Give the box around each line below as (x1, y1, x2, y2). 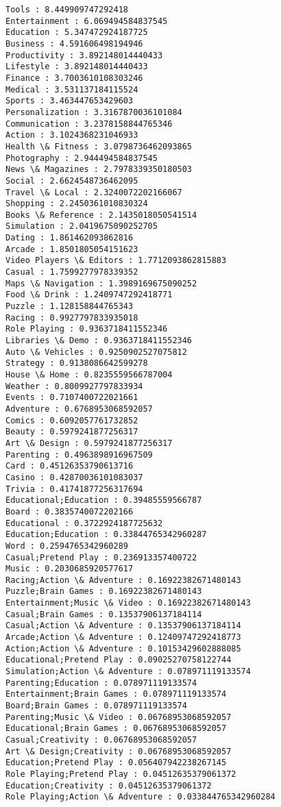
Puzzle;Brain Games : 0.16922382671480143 (5, 586, 202, 597)
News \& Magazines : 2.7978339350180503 (5, 164, 193, 175)
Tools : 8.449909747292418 (5, 5, 128, 14)
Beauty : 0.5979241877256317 (5, 427, 138, 437)
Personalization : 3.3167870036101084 (5, 107, 182, 117)
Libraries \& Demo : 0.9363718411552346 (5, 336, 193, 346)
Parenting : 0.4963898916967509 (5, 449, 153, 460)
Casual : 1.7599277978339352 (5, 267, 138, 277)
